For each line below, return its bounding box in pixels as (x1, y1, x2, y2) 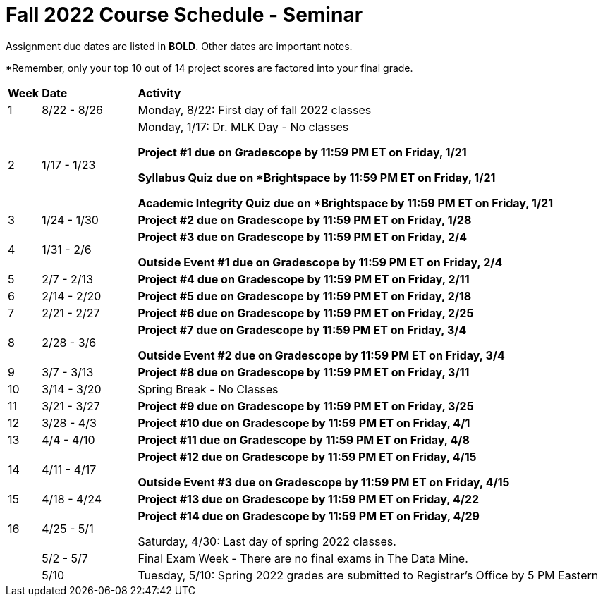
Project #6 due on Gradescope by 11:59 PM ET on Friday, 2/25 (138, 305, 474, 320)
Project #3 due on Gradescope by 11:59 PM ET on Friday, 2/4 (138, 229, 468, 244)
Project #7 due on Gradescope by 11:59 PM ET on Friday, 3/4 (138, 322, 467, 337)
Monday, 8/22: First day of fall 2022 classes (138, 102, 372, 117)
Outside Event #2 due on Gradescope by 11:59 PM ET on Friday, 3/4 (138, 348, 505, 362)
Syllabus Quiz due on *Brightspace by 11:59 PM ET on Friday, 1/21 (138, 170, 496, 185)
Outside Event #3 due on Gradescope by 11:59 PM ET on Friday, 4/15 (138, 474, 510, 489)
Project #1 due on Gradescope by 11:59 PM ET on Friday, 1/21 (138, 145, 467, 159)
